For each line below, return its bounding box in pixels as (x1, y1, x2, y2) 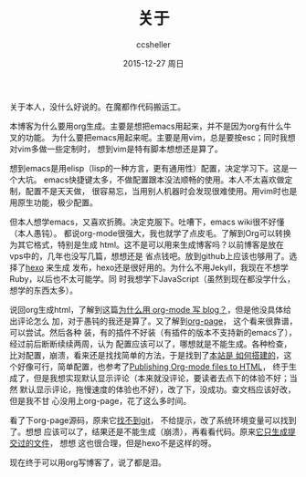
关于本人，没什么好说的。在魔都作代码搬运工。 (9, 101, 185, 112)
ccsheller (135, 38, 172, 50)
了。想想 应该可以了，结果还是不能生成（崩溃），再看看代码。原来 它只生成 (9, 426, 288, 437)
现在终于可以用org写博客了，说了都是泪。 (9, 457, 167, 468)
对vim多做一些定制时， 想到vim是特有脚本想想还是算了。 (9, 143, 223, 154)
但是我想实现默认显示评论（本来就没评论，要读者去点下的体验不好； (33, 372, 290, 383)
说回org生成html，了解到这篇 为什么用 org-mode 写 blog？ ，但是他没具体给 (9, 304, 292, 315)
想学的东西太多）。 (9, 285, 78, 296)
